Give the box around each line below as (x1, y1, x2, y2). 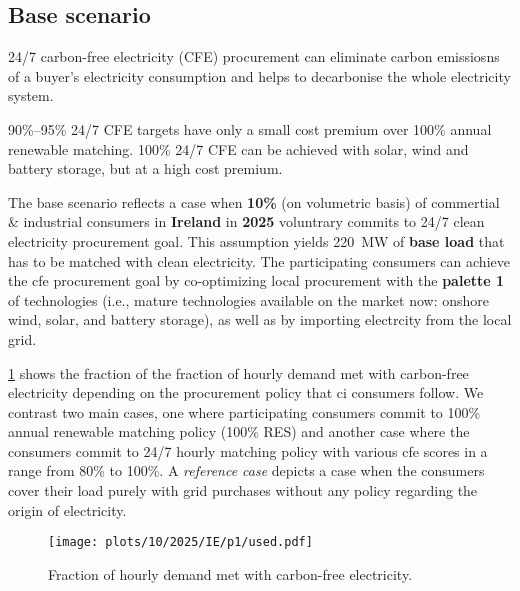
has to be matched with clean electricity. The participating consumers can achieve (8, 250, 510, 271)
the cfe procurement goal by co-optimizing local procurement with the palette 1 (8, 270, 505, 291)
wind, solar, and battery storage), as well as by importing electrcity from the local (8, 309, 512, 330)
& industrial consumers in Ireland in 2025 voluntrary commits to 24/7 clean (8, 211, 485, 232)
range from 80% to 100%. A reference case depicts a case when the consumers (8, 460, 485, 481)
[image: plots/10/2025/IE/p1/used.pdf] (48, 535, 313, 550)
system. (8, 85, 54, 106)
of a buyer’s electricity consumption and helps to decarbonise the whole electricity (8, 65, 511, 86)
